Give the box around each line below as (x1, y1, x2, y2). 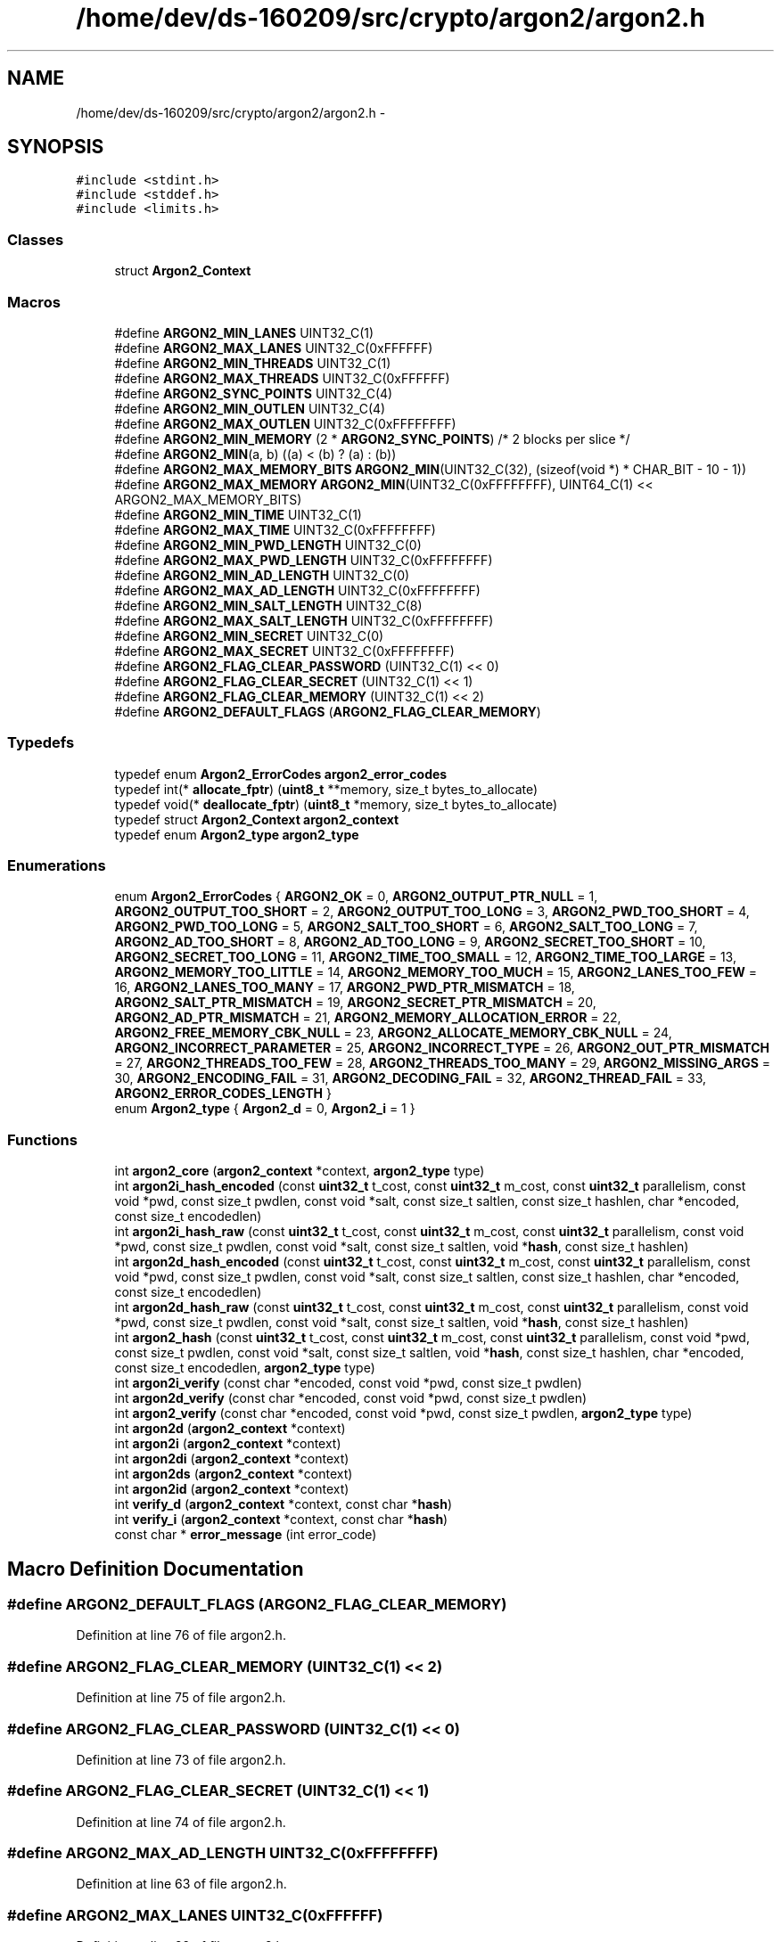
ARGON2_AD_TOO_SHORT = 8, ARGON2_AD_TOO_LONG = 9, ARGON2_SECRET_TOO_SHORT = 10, (114, 934, 706, 950)
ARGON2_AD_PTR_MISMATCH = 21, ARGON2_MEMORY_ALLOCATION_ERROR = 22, (114, 1010, 621, 1026)
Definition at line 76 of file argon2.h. (76, 1627, 286, 1643)
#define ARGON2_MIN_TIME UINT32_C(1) (114, 506, 362, 522)
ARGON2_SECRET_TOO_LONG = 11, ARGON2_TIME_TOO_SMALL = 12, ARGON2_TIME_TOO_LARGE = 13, (114, 949, 736, 965)
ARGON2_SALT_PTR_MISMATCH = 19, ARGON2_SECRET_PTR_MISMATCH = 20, (114, 995, 596, 1011)
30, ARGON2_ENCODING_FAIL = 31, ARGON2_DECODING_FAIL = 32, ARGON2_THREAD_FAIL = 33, (114, 1070, 707, 1086)
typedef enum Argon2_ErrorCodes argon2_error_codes (114, 766, 448, 782)
